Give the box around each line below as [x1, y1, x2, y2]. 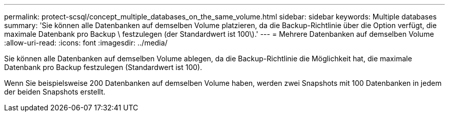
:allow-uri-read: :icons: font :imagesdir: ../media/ [4, 38, 168, 47]
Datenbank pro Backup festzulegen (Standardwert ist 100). [4, 63, 202, 72]
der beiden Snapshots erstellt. [4, 87, 106, 96]
